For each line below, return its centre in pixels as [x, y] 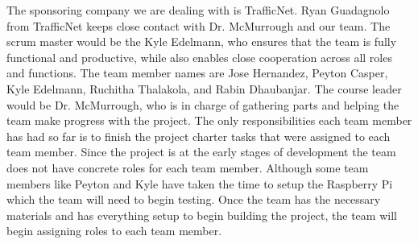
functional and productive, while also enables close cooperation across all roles [199, 57]
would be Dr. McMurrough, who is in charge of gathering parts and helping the [203, 104]
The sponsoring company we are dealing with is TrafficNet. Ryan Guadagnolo [198, 10]
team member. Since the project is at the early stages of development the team [201, 152]
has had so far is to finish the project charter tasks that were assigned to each [199, 136]
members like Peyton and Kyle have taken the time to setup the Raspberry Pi [200, 183]
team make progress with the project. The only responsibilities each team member [209, 120]
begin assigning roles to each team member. [114, 231]
